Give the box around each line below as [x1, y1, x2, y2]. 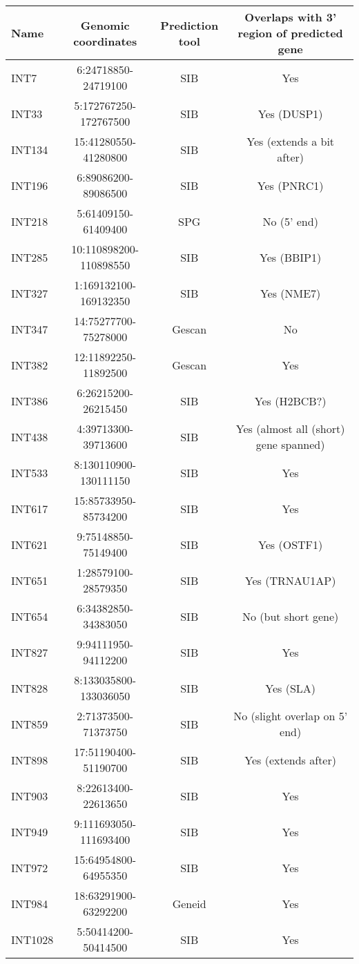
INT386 [11, 392, 48, 409]
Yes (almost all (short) [235, 421, 345, 436]
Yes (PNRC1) [257, 177, 324, 193]
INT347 [11, 320, 48, 337]
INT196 [11, 177, 48, 193]
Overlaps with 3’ [244, 9, 337, 25]
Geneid [172, 895, 206, 912]
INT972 [11, 859, 48, 876]
